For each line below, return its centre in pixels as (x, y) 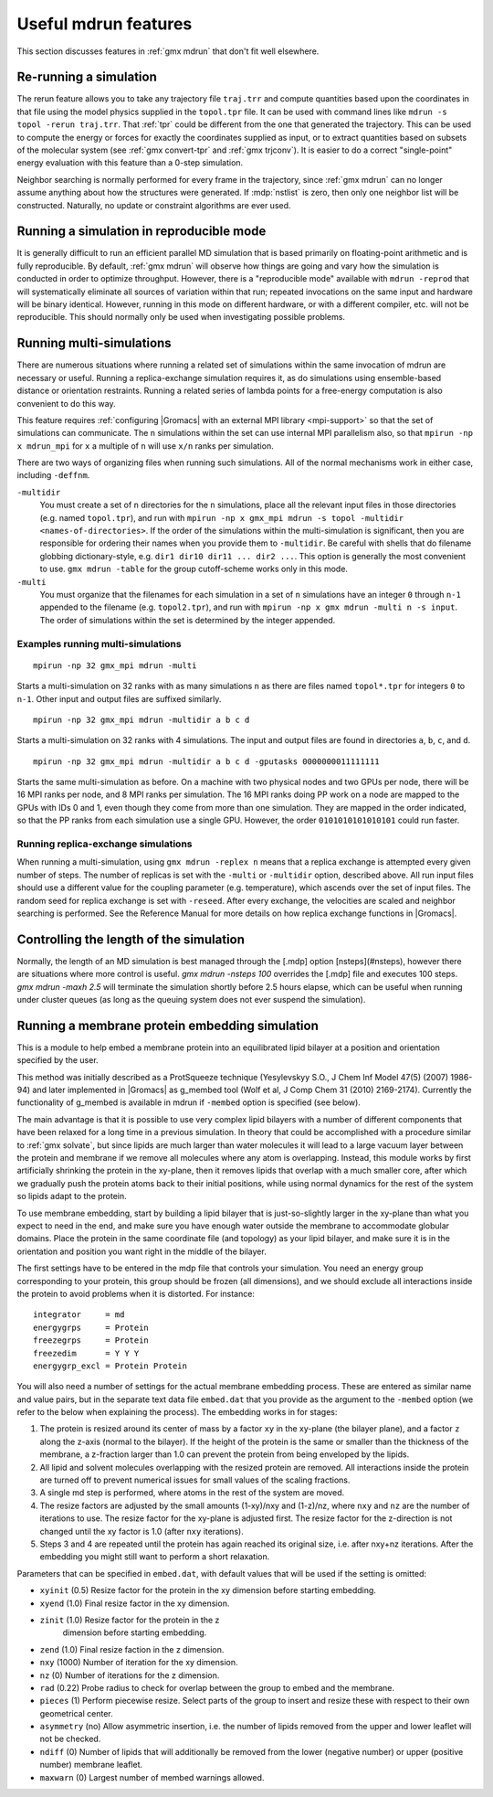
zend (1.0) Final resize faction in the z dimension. (132, 1649)
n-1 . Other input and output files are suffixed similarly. (119, 698)
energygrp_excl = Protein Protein (110, 1366)
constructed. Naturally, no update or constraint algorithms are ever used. (154, 205)
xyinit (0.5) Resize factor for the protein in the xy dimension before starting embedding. (208, 1590)
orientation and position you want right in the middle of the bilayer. (142, 1251)
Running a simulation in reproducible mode (142, 232)
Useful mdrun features (105, 24)
